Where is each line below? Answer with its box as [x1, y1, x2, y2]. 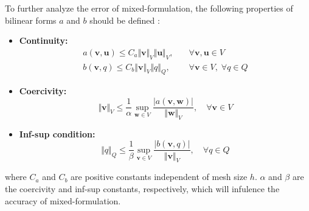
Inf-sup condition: [19, 127, 95, 140]
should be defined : [89, 13, 160, 26]
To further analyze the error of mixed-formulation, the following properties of [5, 2, 293, 14]
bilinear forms [5, 13, 57, 26]
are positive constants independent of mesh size [71, 170, 248, 183]
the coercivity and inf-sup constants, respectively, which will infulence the [5, 182, 280, 195]
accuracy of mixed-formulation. [5, 194, 121, 207]
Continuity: [19, 34, 68, 47]
